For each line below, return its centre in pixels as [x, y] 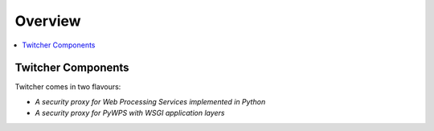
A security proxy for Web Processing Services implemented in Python [150, 101]
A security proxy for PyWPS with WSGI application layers [130, 113]
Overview [48, 21]
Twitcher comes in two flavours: [68, 87]
